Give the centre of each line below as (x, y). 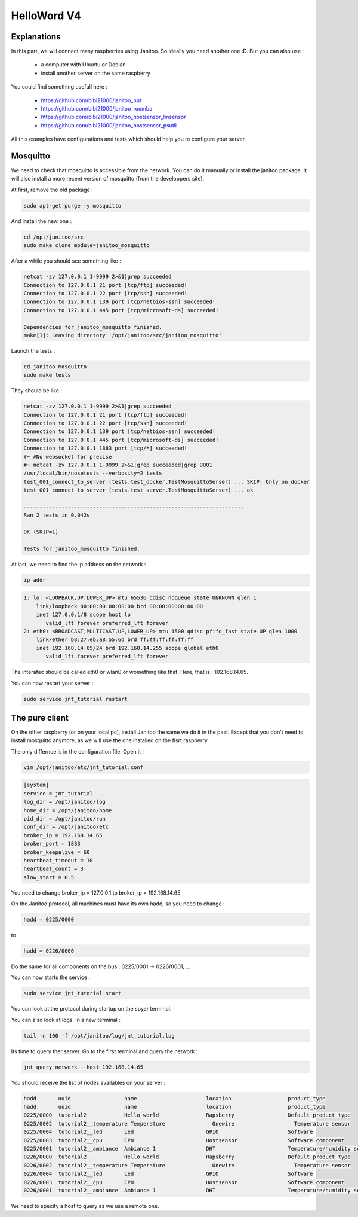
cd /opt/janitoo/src (53, 237)
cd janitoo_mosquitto (55, 367)
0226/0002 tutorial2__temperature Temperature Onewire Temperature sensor (187, 1165)
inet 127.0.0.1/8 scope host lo (84, 615)
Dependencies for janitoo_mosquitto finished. (93, 327)
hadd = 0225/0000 (49, 920)
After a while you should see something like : (66, 261)
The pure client (40, 718)
